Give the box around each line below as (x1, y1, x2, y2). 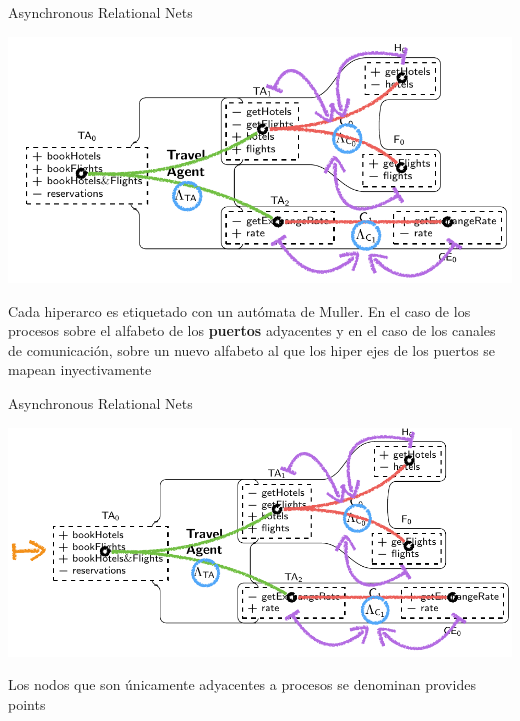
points (8, 693, 46, 714)
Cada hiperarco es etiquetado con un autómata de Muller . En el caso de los (8, 300, 471, 321)
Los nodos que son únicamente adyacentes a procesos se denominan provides (8, 674, 476, 695)
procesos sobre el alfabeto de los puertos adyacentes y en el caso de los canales (8, 320, 496, 341)
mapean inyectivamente (8, 359, 152, 380)
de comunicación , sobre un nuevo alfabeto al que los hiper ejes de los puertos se (8, 339, 496, 360)
